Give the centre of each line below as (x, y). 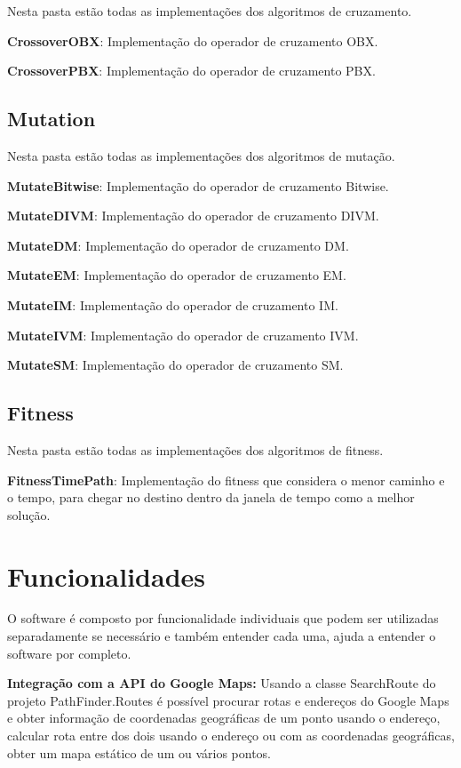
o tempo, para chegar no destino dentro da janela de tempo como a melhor (211, 497)
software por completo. (69, 653)
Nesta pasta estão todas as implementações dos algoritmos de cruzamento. (210, 11)
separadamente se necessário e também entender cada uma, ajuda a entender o (222, 636)
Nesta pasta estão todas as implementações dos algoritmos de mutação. (201, 155)
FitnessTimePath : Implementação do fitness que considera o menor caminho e (226, 480)
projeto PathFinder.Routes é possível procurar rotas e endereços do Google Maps (228, 700)
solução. (29, 514)
